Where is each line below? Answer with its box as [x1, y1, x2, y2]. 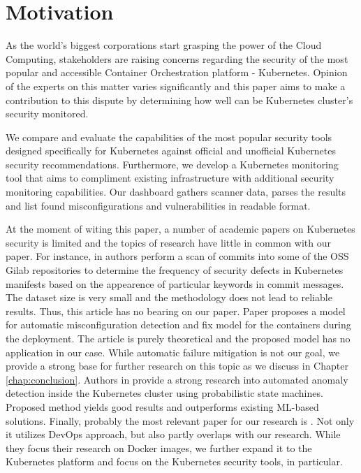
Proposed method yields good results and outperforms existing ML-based [6, 399, 319, 414]
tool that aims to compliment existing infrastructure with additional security [6, 170, 334, 185]
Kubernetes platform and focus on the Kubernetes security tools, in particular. [6, 454, 343, 469]
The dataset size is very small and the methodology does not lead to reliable [6, 290, 332, 305]
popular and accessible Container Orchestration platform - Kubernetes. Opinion [6, 65, 348, 80]
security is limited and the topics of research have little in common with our [6, 235, 331, 249]
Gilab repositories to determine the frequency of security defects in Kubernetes [6, 263, 344, 277]
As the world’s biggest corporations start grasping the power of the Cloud [6, 38, 322, 52]
